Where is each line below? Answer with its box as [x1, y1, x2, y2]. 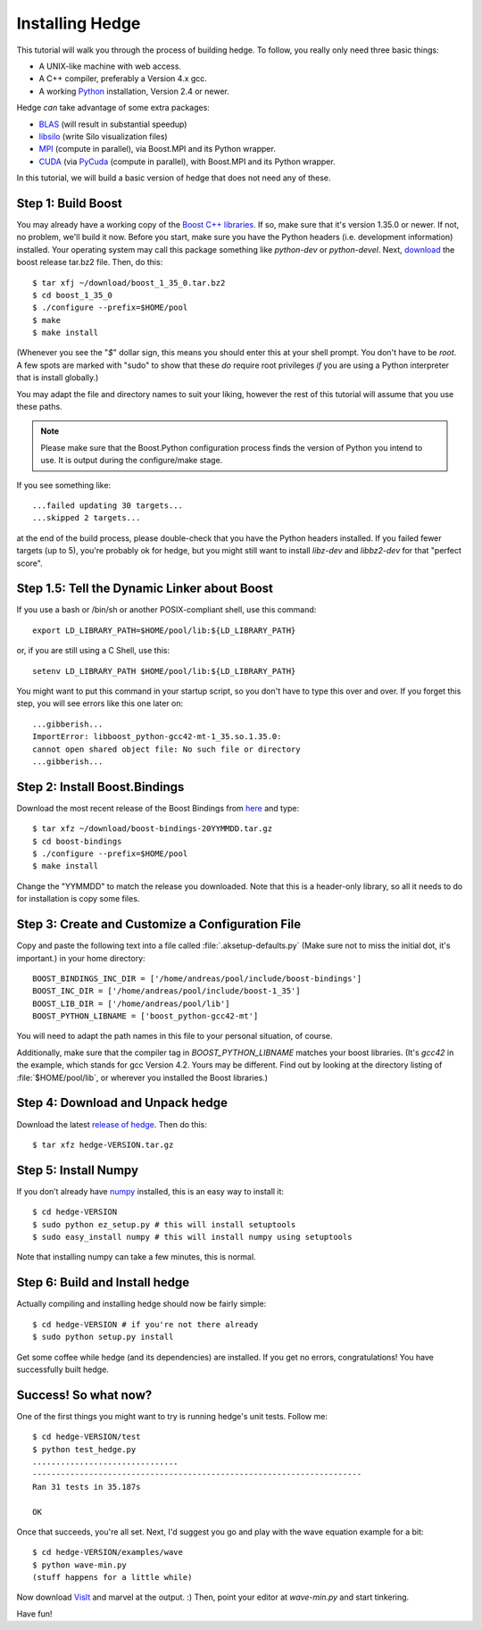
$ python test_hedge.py [32, 1444, 137, 1454]
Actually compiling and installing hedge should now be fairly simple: [16, 1299, 267, 1310]
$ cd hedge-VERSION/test [32, 1432, 141, 1442]
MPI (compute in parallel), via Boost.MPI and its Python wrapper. [38, 144, 276, 154]
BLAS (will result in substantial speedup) [38, 119, 187, 129]
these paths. [16, 402, 62, 412]
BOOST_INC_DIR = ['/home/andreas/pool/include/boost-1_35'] [32, 986, 301, 996]
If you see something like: [16, 479, 112, 490]
